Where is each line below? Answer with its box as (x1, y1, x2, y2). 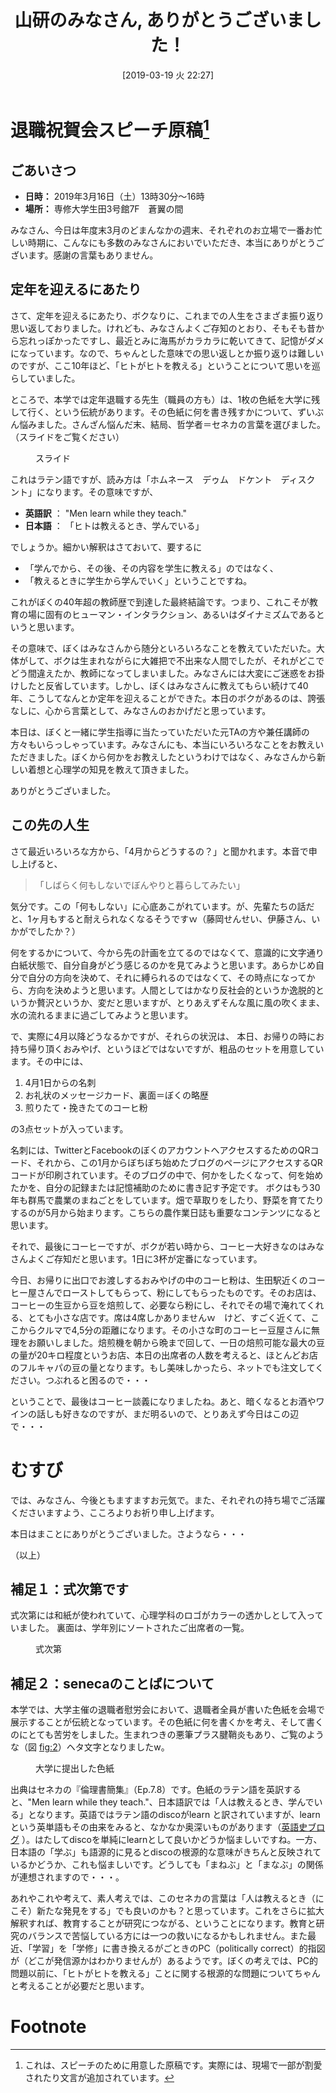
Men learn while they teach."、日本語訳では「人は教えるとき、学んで (31, 1796, 315, 1808)
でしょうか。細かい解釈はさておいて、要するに (10, 541, 203, 553)
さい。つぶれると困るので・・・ (18, 1374, 151, 1386)
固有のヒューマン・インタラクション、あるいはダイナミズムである (44, 608, 317, 620)
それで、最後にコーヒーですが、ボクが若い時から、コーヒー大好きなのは (10, 1240, 307, 1252)
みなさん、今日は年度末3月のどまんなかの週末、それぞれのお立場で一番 (10, 224, 305, 236)
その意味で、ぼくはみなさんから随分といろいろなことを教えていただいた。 (10, 642, 317, 654)
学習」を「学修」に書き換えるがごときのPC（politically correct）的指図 (31, 1942, 326, 1955)
